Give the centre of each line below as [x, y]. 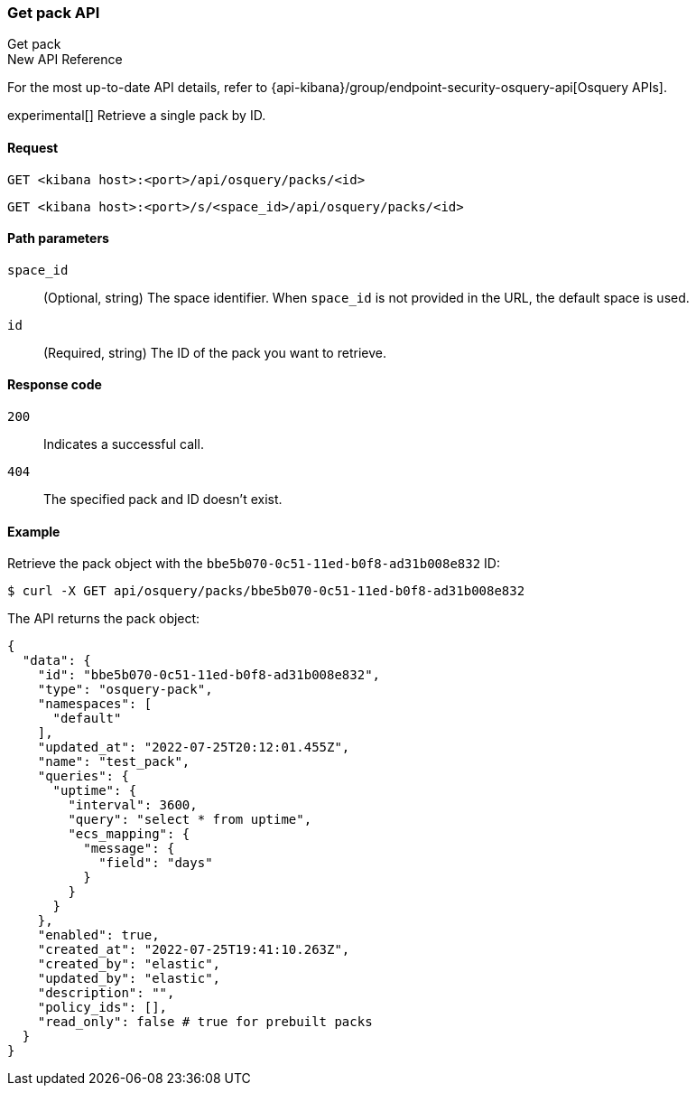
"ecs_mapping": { [129, 834]
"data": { [56, 661]
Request [33, 147]
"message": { [129, 849]
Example [34, 531]
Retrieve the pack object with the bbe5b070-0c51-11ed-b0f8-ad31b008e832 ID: [254, 564]
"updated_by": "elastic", [129, 979]
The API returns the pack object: [104, 619]
